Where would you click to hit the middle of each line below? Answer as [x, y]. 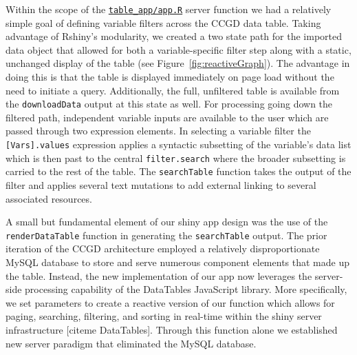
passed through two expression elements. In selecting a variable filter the [158, 131]
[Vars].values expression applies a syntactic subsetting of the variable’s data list [178, 144]
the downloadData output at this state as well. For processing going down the [169, 104]
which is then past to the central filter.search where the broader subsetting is [176, 158]
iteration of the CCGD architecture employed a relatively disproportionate [163, 248]
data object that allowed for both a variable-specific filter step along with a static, [178, 49]
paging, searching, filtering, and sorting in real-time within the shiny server [164, 316]
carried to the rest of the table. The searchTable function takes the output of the [178, 171]
